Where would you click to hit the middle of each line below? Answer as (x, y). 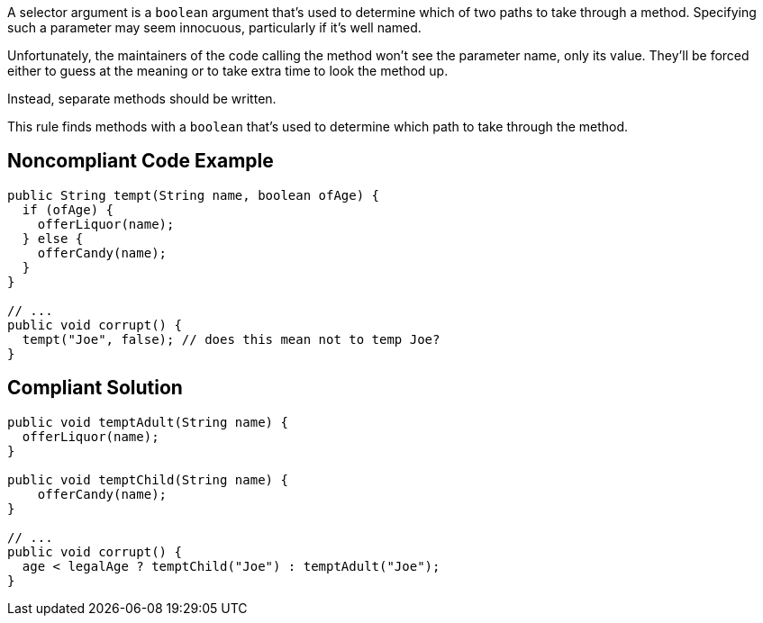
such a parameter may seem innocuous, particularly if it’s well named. (214, 27)
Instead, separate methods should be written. (142, 99)
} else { (53, 238)
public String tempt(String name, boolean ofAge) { (194, 195)
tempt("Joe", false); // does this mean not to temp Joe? (231, 339)
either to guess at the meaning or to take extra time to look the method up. (228, 71)
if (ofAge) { (68, 209)
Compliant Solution (95, 388)
